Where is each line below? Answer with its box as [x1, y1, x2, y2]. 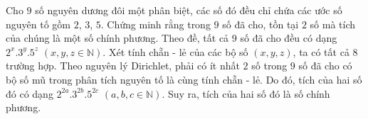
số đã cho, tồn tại [222, 16, 299, 31]
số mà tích [310, 16, 356, 31]
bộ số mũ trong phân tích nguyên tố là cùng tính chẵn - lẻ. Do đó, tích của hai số [6, 72, 362, 86]
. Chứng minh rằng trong [100, 16, 211, 31]
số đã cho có [298, 58, 352, 73]
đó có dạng [6, 86, 53, 101]
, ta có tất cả [293, 44, 349, 59]
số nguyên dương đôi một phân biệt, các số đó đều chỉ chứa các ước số [35, 3, 342, 17]
